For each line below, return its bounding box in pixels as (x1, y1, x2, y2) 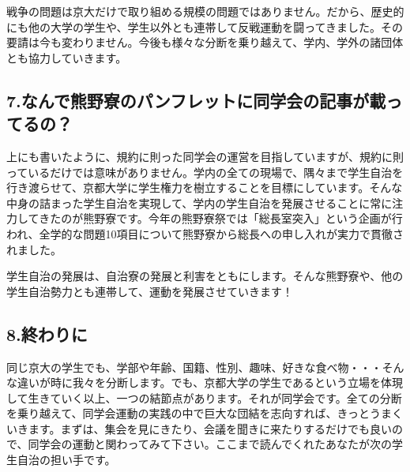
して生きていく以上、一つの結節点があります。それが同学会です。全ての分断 (6, 389, 402, 406)
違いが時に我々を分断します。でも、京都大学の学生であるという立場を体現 (17, 374, 404, 391)
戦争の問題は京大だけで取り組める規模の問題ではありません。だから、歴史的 (6, 3, 404, 19)
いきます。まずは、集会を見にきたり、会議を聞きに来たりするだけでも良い (6, 420, 393, 436)
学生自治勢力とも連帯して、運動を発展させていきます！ (6, 283, 293, 299)
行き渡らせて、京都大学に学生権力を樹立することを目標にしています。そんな (6, 179, 403, 196)
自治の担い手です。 (17, 451, 116, 468)
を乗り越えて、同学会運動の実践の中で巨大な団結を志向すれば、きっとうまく (6, 405, 404, 421)
